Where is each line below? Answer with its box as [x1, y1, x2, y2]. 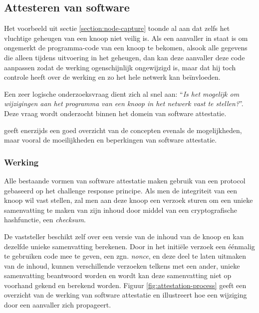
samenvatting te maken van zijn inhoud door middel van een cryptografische [4, 204, 237, 215]
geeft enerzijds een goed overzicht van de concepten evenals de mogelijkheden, [4, 125, 242, 135]
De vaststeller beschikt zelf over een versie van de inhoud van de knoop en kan [4, 231, 244, 241]
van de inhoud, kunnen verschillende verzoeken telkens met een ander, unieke [4, 260, 240, 271]
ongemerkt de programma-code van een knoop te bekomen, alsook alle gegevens [4, 42, 248, 53]
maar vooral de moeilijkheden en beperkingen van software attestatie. [4, 135, 217, 145]
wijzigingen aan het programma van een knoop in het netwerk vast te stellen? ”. [4, 98, 244, 109]
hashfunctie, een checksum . [4, 214, 86, 225]
